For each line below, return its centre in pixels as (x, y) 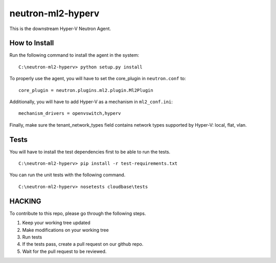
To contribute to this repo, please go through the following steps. (78, 213)
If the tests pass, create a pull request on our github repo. (83, 244)
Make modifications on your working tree (66, 230)
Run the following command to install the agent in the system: (74, 55)
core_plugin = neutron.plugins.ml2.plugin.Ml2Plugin (86, 90)
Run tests (32, 237)
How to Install (32, 43)
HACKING (25, 201)
